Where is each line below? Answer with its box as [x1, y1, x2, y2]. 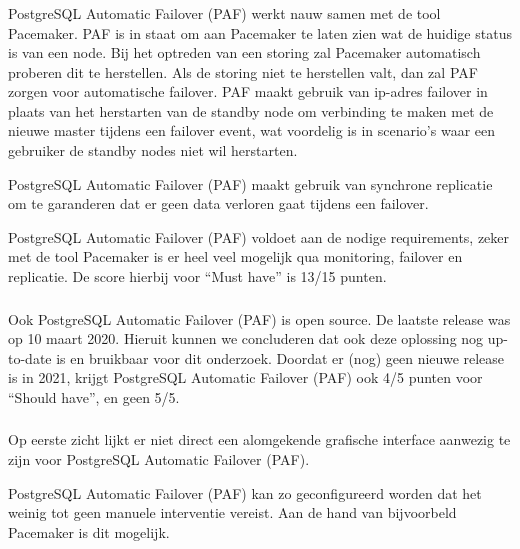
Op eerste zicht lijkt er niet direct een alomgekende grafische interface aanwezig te [8, 429, 511, 450]
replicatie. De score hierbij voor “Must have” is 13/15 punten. [8, 266, 387, 287]
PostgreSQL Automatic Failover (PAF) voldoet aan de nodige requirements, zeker [8, 226, 510, 247]
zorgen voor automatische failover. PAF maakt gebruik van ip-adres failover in [8, 81, 488, 102]
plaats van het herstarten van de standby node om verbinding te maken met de [8, 100, 494, 121]
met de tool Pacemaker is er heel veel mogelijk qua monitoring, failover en [8, 246, 463, 267]
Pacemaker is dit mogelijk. [8, 521, 170, 542]
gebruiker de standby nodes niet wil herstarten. [8, 140, 298, 161]
